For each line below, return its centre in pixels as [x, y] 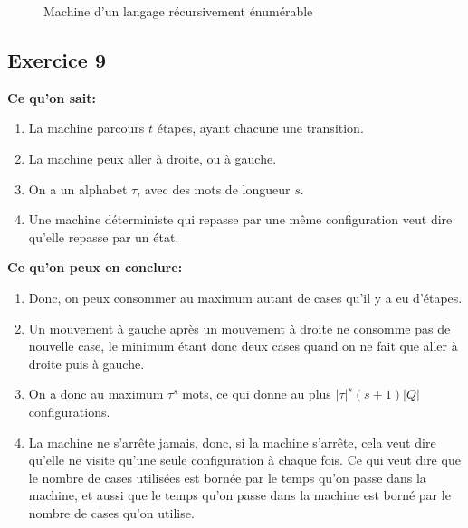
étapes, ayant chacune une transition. [260, 128]
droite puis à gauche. [86, 363]
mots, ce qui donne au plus [257, 394]
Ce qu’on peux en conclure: [95, 267]
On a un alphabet [78, 189]
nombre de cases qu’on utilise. [111, 512]
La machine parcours [86, 128]
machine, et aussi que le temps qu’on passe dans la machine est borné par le [239, 495]
